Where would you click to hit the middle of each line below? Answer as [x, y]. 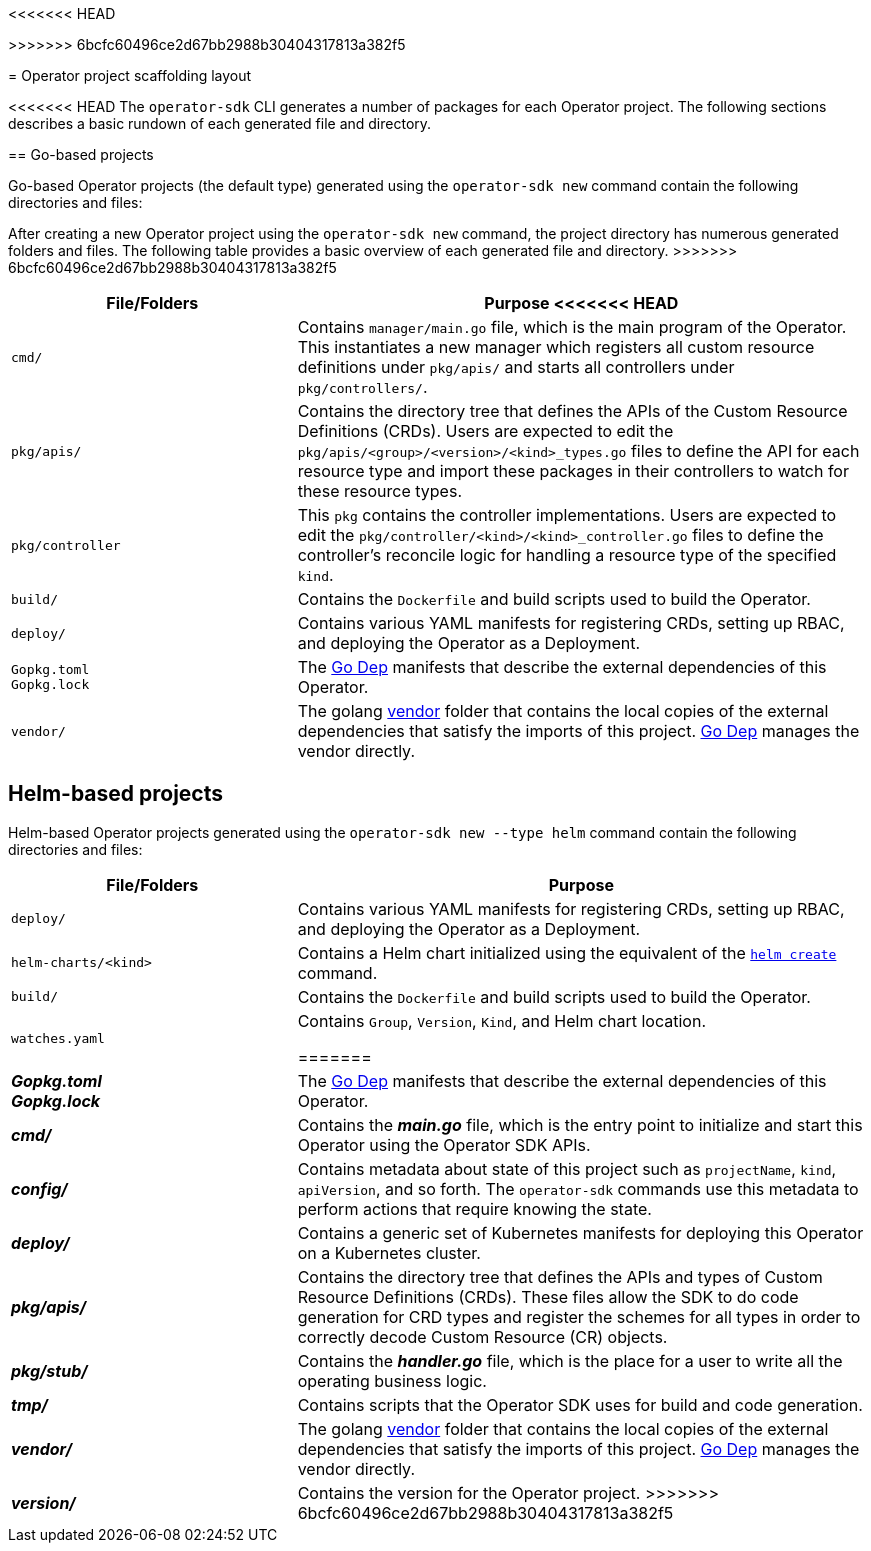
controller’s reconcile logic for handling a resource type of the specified [567, 555]
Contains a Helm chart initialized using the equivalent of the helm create [567, 952]
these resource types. [379, 491]
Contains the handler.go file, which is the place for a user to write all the [570, 1360]
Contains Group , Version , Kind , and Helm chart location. [501, 1020]
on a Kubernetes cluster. [389, 1252]
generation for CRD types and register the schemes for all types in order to [579, 1316]
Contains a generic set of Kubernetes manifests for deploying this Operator [580, 1232]
